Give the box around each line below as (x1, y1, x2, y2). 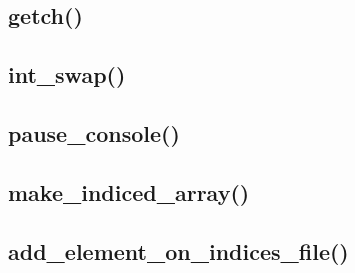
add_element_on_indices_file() (8, 235, 349, 266)
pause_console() (8, 117, 180, 148)
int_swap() (8, 59, 126, 90)
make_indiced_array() (8, 176, 250, 207)
